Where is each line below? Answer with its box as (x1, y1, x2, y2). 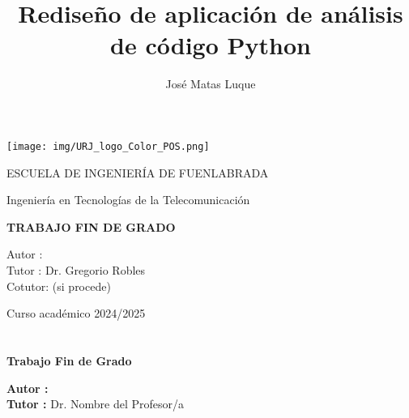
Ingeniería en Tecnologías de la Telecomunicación (6, 191, 250, 208)
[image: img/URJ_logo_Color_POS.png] (6, 140, 210, 152)
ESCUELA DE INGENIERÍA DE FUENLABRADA (6, 164, 269, 181)
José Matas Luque (165, 75, 256, 92)
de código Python (110, 28, 311, 62)
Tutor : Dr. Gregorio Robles (6, 261, 146, 278)
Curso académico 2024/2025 (6, 305, 146, 322)
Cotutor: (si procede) (6, 277, 111, 294)
